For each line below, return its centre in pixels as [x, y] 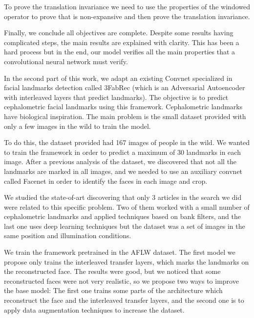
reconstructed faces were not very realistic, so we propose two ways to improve [121, 281]
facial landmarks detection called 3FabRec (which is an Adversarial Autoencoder [125, 87]
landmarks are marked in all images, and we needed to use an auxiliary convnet [123, 171]
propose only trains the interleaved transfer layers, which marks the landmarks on [127, 261]
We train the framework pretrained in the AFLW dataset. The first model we [120, 252]
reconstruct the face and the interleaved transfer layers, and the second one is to [124, 300]
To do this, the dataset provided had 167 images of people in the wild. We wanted [127, 142]
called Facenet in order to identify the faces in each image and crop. [106, 181]
